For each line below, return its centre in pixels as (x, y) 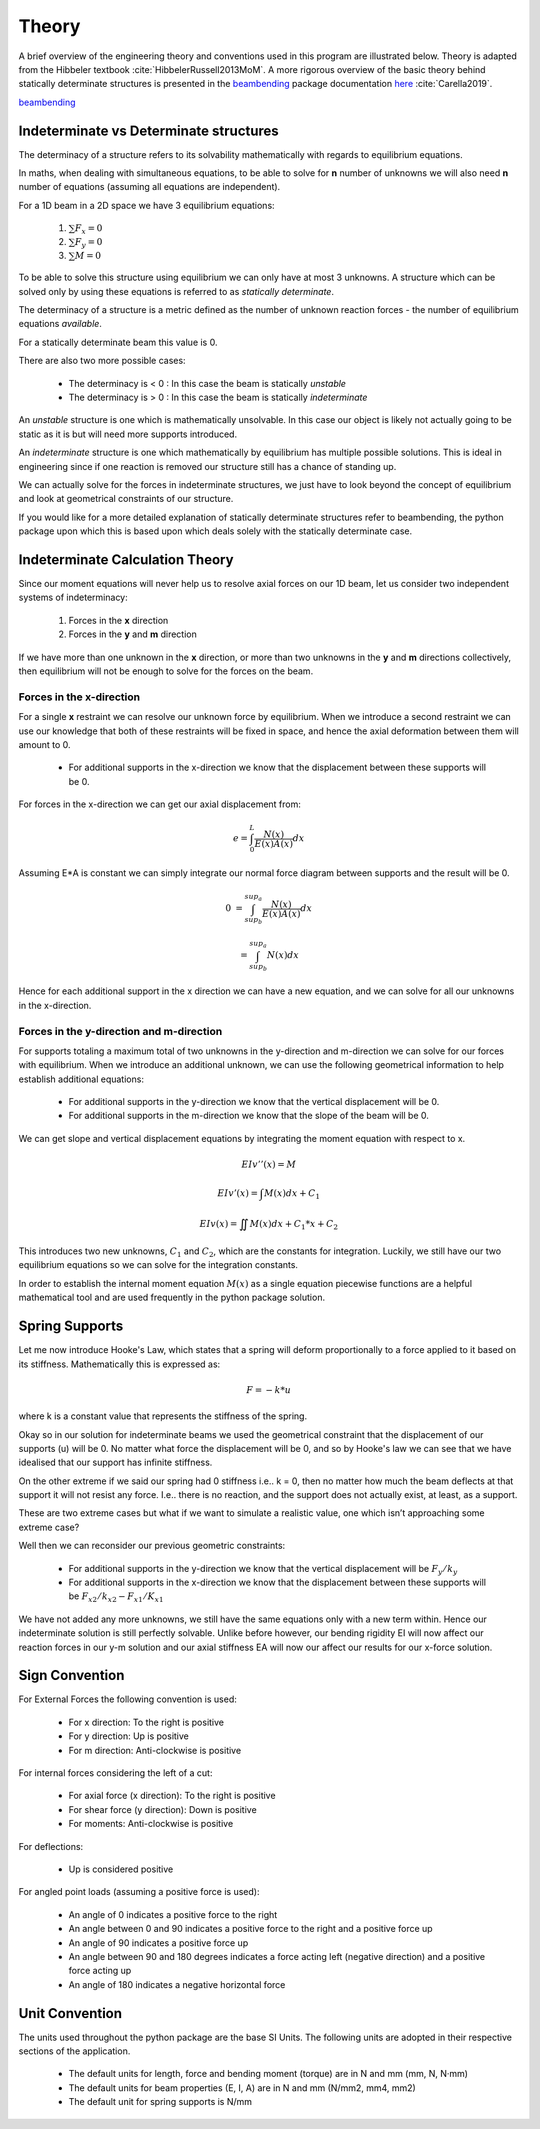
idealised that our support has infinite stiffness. (115, 1462)
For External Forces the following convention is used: (127, 1699)
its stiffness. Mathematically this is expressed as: (119, 1364)
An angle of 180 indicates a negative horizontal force (177, 1984)
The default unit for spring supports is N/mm (160, 2102)
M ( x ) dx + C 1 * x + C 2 (294, 1225)
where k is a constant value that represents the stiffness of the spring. (163, 1416)
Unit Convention (70, 2013)
